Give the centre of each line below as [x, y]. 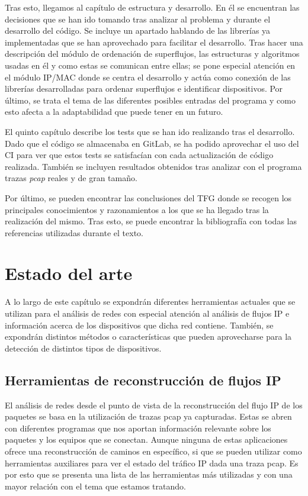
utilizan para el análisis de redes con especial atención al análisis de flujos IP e [147, 313]
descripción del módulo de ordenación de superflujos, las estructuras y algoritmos [152, 54]
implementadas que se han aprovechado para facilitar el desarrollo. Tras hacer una [154, 42]
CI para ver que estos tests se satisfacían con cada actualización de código [139, 155]
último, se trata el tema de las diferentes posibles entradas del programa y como [150, 100]
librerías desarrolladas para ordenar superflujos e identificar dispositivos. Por [144, 88]
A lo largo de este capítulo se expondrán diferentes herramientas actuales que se [150, 302]
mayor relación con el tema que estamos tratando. [95, 486]
